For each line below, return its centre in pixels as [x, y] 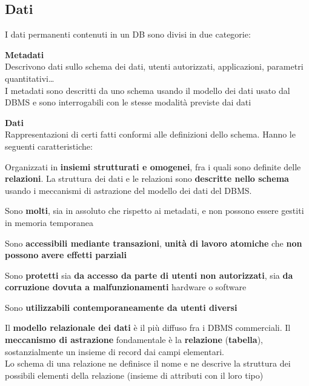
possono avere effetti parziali [66, 255]
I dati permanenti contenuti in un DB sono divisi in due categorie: [128, 34]
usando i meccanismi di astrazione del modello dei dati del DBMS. [128, 190]
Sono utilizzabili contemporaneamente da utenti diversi [121, 307]
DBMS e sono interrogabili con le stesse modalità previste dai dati [128, 102]
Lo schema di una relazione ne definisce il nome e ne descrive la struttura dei [148, 363]
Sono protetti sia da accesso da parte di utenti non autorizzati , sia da [149, 275]
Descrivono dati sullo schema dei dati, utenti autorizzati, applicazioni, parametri [154, 66]
